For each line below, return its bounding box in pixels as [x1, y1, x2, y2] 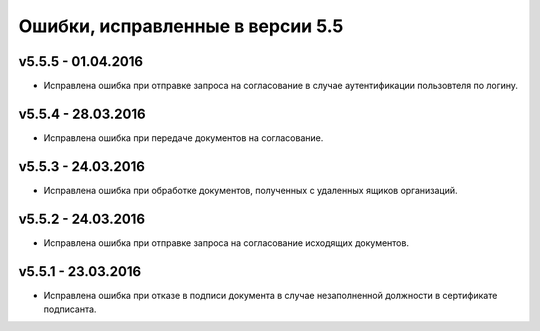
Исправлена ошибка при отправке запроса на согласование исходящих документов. [43, 236, 410, 249]
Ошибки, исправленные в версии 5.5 [18, 15, 344, 37]
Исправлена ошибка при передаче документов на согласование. [43, 131, 324, 144]
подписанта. [43, 303, 97, 315]
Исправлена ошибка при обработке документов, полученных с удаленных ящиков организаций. [43, 184, 459, 196]
